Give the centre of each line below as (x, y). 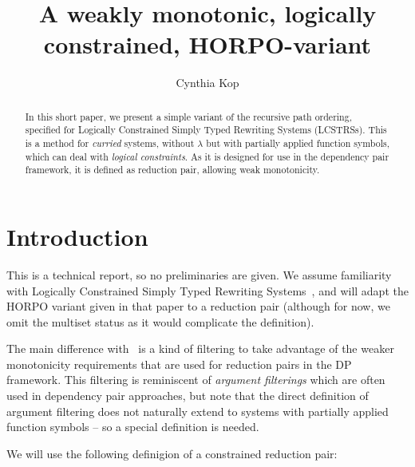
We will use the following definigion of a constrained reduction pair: (172, 453)
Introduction (77, 236)
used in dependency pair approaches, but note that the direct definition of (188, 396)
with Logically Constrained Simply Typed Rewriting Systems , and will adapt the (207, 290)
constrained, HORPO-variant (207, 44)
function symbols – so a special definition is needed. (133, 427)
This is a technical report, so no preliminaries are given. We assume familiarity (199, 274)
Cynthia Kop (207, 83)
